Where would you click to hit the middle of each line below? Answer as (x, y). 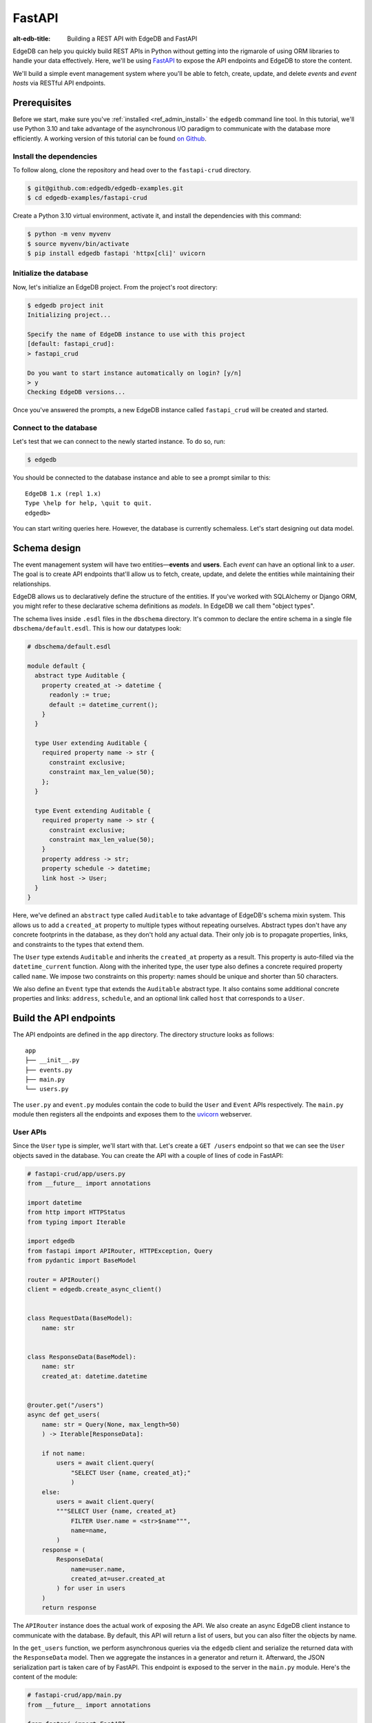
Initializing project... (69, 315)
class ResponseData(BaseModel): (82, 1357)
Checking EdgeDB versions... (76, 392)
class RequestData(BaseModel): (80, 1318)
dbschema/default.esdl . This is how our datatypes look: (97, 629)
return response (69, 1608)
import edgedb (51, 1241)
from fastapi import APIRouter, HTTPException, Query (120, 1251)
